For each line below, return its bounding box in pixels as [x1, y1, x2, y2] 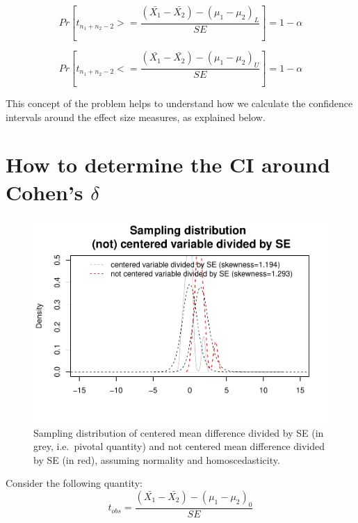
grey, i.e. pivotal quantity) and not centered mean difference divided [33, 439, 325, 453]
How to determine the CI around [6, 150, 330, 179]
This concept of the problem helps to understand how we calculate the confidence [6, 95, 353, 110]
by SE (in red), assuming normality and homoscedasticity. [33, 452, 280, 467]
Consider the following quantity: [6, 476, 143, 490]
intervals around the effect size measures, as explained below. [6, 109, 266, 124]
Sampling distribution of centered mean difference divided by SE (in [33, 425, 324, 440]
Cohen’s [6, 177, 83, 206]
